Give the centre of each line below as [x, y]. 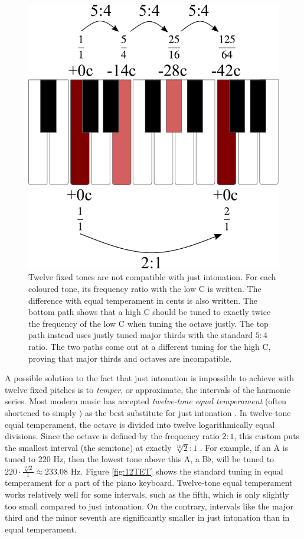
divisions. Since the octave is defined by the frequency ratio [112, 436]
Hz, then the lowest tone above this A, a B [131, 459]
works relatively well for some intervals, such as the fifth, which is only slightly [147, 494]
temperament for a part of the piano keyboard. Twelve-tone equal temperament [149, 483]
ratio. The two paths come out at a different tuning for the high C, [150, 346]
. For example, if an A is [244, 447]
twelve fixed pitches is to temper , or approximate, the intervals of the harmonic [148, 389]
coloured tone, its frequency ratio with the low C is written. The [145, 289]
